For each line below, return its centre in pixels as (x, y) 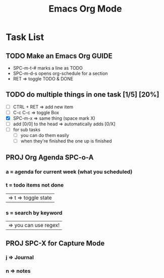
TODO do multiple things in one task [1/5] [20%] (83, 95)
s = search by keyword (34, 213)
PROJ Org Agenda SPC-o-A (50, 157)
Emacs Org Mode (85, 9)
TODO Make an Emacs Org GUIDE (59, 56)
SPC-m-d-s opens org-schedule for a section (60, 73)
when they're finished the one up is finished (66, 141)
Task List (25, 37)
